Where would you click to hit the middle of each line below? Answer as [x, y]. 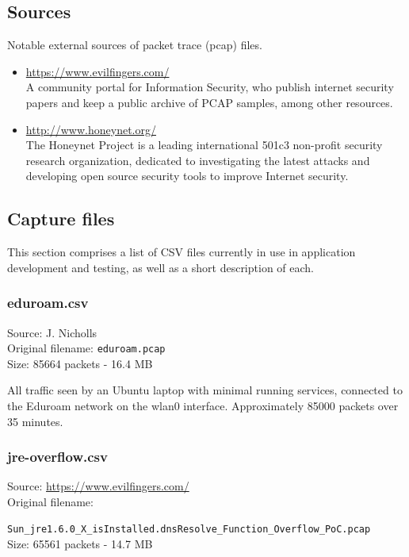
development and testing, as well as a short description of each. [161, 267]
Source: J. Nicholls [52, 332]
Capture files [61, 219]
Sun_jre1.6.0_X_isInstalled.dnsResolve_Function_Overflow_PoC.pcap [189, 530]
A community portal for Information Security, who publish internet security [210, 87]
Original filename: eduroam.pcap [86, 348]
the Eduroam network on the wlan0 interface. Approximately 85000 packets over [203, 405]
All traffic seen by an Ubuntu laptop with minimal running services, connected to [205, 390]
